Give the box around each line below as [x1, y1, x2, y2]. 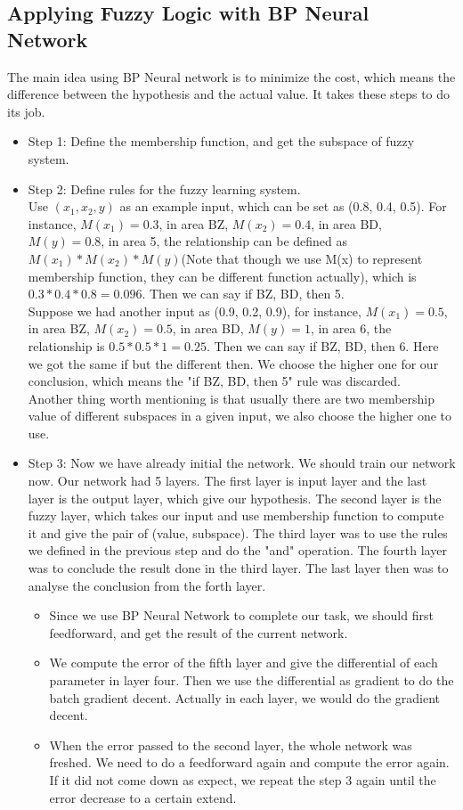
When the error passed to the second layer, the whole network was [49, 735, 412, 754]
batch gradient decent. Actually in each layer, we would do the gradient [49, 688, 440, 707]
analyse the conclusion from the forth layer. [28, 576, 266, 594]
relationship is [28, 336, 105, 355]
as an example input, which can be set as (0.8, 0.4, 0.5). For [119, 197, 447, 216]
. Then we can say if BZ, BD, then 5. [142, 284, 345, 303]
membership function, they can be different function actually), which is [28, 266, 417, 285]
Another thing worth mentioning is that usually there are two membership [28, 389, 435, 407]
